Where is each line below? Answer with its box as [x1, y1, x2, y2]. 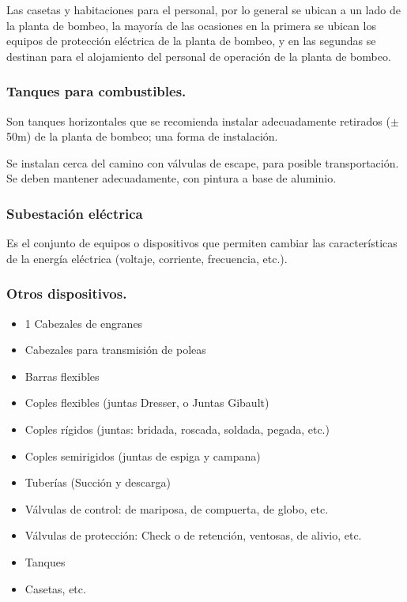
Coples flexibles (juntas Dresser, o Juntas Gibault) [24, 394, 269, 411]
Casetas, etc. [24, 580, 86, 596]
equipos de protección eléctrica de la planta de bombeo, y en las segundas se [6, 32, 376, 49]
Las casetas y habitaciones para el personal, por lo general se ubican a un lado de [6, 2, 401, 17]
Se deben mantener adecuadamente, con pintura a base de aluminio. [6, 170, 337, 186]
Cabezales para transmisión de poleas [24, 341, 206, 358]
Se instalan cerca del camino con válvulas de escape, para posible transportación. [6, 154, 399, 171]
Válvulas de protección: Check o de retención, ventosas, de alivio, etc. [24, 527, 362, 544]
